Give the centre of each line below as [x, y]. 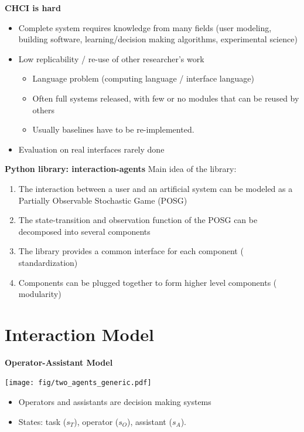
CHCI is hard [33, 8]
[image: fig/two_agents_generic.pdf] [78, 383]
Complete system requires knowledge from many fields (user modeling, [145, 27]
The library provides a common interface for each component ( [131, 251]
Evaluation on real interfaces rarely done [91, 149]
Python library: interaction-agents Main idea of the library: [121, 169]
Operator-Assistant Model [59, 362]
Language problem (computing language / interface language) [143, 78]
